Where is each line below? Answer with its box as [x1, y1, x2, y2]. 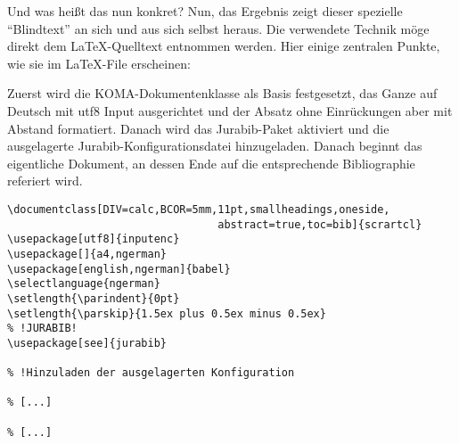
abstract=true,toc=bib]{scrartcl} [217, 218, 422, 231]
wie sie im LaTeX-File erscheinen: [7, 53, 191, 72]
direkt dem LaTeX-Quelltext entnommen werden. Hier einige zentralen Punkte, [7, 37, 440, 55]
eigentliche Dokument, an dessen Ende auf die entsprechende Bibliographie [7, 153, 415, 172]
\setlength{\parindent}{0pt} [7, 292, 180, 305]
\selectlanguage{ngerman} [7, 277, 160, 291]
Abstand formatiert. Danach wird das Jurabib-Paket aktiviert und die [7, 119, 389, 137]
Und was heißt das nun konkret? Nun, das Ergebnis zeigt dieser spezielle [7, 2, 403, 20]
